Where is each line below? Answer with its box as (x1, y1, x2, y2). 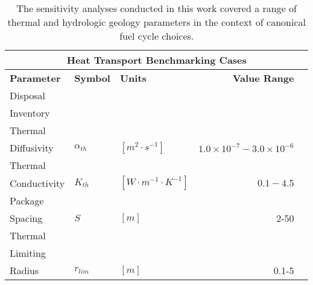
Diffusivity (10, 141, 54, 155)
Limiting (10, 246, 46, 260)
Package (10, 194, 44, 207)
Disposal (10, 88, 46, 102)
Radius (10, 263, 39, 277)
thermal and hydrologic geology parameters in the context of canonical (7, 15, 306, 29)
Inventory (10, 106, 50, 120)
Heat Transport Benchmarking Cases (66, 53, 247, 67)
